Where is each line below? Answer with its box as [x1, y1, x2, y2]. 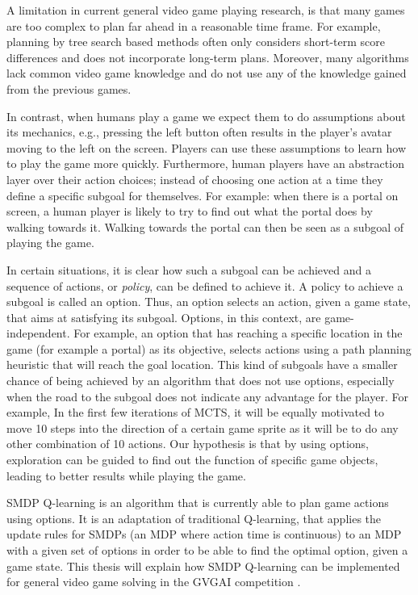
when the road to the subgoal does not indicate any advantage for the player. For [6, 388, 408, 404]
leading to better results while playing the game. [6, 467, 246, 484]
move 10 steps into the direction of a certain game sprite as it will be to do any [6, 419, 399, 436]
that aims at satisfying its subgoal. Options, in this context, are [6, 308, 321, 325]
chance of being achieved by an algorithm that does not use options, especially [6, 372, 395, 389]
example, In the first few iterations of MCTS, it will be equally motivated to [6, 404, 385, 421]
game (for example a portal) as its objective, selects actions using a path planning [6, 340, 412, 357]
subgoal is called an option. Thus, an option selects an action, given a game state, [6, 293, 411, 310]
